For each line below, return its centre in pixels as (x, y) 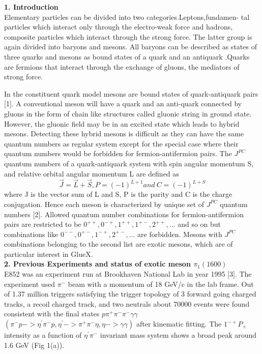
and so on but (199, 224)
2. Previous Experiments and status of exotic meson (97, 264)
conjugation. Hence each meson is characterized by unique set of (104, 204)
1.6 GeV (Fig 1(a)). (34, 345)
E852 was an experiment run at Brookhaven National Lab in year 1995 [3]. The (128, 274)
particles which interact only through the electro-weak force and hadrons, (119, 27)
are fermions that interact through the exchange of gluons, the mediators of (122, 66)
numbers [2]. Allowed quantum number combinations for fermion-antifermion (124, 214)
